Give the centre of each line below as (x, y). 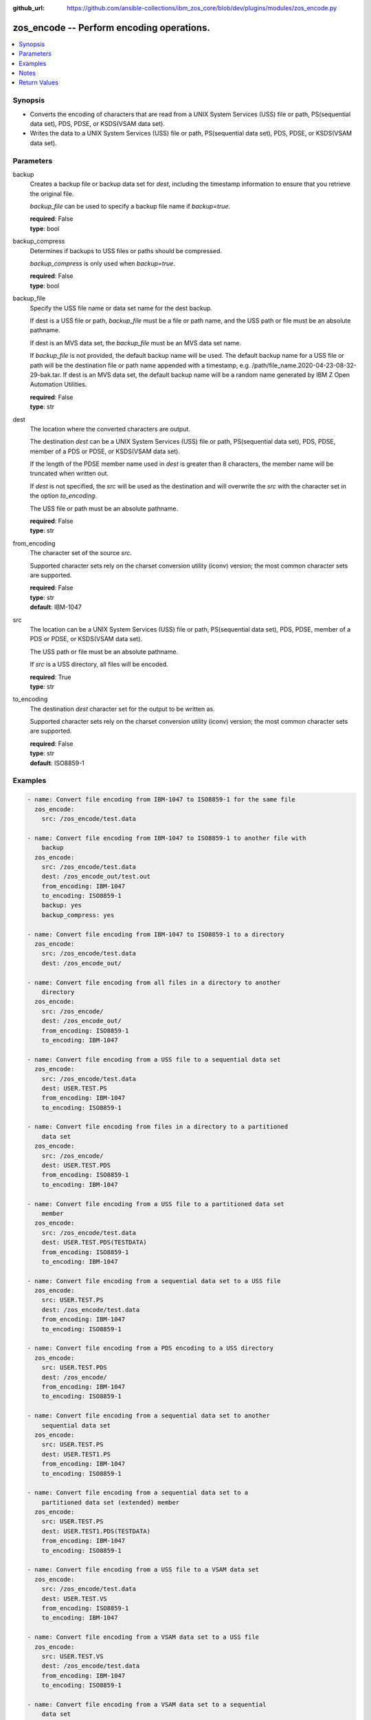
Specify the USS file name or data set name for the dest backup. (121, 308)
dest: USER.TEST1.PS (76, 1454)
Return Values (38, 83)
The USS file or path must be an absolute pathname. (104, 508)
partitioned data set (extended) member (111, 1502)
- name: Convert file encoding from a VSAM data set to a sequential (147, 1704)
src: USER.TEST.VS (72, 1656)
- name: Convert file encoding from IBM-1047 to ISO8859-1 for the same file (161, 799)
